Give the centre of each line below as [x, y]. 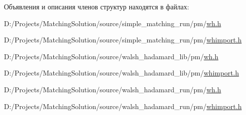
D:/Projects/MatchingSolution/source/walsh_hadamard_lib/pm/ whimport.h [122, 73]
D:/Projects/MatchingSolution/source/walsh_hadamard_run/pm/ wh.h [113, 89]
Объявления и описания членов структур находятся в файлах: [97, 6]
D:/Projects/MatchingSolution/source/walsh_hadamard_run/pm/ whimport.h [123, 106]
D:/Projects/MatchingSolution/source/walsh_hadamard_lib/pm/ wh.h [111, 56]
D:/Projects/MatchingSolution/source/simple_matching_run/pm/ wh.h [113, 23]
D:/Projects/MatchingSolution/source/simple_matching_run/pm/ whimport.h [123, 40]
